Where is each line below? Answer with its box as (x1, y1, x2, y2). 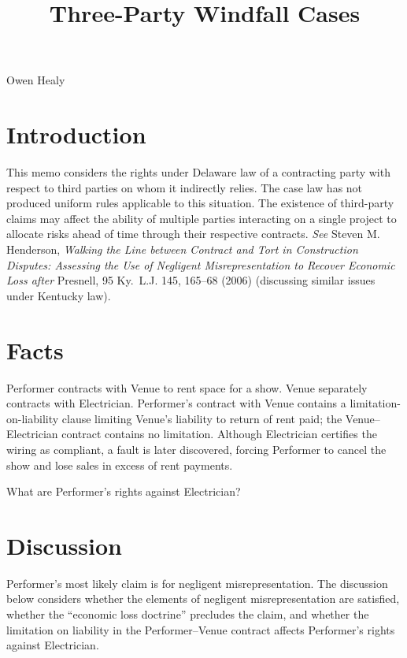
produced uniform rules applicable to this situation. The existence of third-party (6, 195, 394, 211)
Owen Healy (6, 72, 65, 88)
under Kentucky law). (6, 287, 111, 303)
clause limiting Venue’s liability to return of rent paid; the (61, 410, 342, 426)
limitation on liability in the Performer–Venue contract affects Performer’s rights (6, 621, 395, 638)
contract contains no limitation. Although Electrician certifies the (61, 426, 377, 442)
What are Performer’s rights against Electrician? (6, 483, 241, 500)
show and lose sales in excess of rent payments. (6, 456, 233, 473)
